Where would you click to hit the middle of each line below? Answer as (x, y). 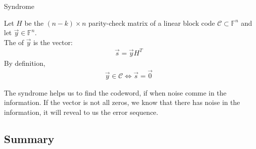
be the (34, 23)
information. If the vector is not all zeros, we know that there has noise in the (122, 102)
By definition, (25, 63)
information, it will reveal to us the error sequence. (81, 112)
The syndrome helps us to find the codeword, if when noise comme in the (115, 92)
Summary (29, 138)
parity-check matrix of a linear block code (152, 23)
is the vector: (53, 42)
